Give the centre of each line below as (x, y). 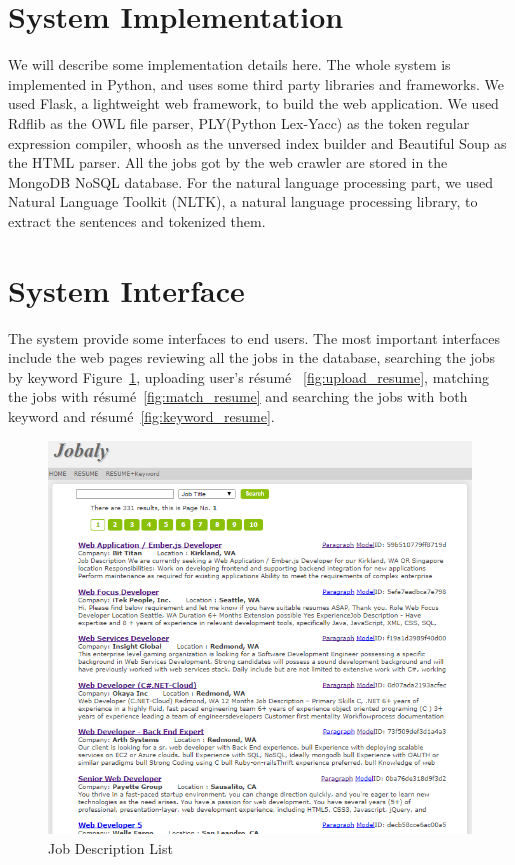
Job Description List (110, 847)
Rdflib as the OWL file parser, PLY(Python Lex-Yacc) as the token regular (239, 122)
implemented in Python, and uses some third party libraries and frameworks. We (256, 83)
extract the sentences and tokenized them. (137, 220)
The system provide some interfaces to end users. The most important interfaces (254, 337)
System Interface (126, 289)
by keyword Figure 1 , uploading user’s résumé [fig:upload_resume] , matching (249, 376)
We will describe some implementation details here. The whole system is (229, 64)
